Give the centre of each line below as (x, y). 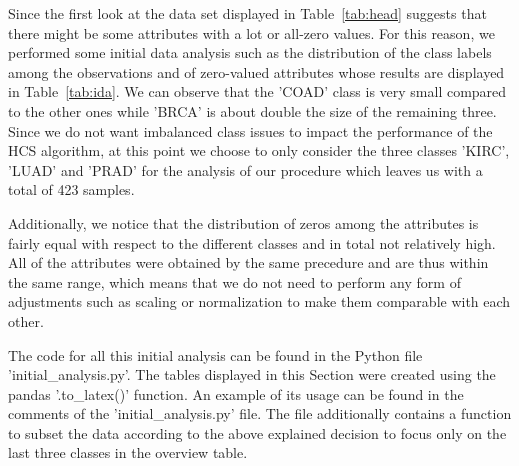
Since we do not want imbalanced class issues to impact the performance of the (250, 130)
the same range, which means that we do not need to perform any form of (234, 281)
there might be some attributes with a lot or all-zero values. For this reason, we (251, 32)
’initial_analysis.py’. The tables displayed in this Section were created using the (252, 374)
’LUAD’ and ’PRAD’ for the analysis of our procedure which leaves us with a (245, 169)
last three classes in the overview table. (128, 452)
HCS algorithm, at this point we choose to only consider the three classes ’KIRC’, (259, 150)
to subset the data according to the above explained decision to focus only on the (257, 432)
